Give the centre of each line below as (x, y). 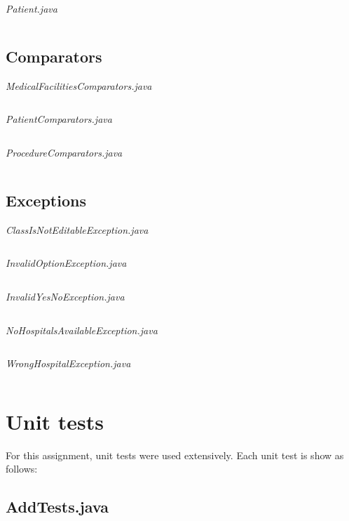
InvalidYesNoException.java (65, 296)
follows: (22, 469)
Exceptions (46, 200)
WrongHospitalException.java (68, 363)
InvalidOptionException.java (66, 263)
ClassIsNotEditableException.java (77, 229)
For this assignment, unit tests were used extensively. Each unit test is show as (175, 455)
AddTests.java (57, 507)
